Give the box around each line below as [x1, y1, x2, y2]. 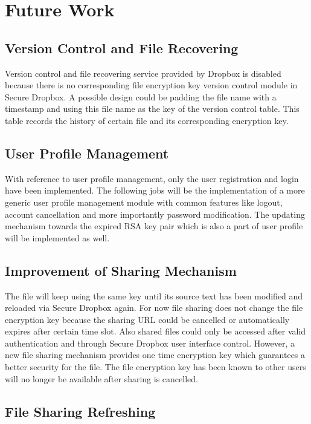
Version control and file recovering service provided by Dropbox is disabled [5, 67, 281, 79]
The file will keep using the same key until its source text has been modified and [5, 289, 303, 302]
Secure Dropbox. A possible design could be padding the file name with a [5, 90, 277, 103]
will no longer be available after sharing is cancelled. [5, 372, 198, 385]
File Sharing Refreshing [5, 402, 156, 420]
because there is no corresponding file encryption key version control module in [5, 79, 298, 91]
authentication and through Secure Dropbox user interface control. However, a [5, 336, 295, 349]
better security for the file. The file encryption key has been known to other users [5, 360, 306, 373]
